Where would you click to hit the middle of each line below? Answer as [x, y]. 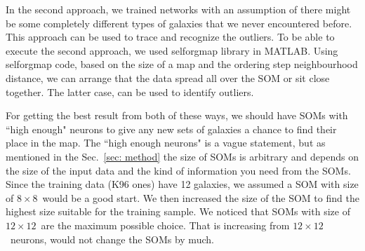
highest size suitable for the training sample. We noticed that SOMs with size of [178, 211]
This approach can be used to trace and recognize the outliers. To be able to [170, 37]
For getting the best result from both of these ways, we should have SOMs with [177, 115]
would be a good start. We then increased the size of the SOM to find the [201, 197]
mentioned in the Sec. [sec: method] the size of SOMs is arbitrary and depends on [182, 156]
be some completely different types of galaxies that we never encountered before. [179, 23]
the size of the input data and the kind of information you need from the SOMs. [178, 170]
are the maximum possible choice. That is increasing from [165, 225]
